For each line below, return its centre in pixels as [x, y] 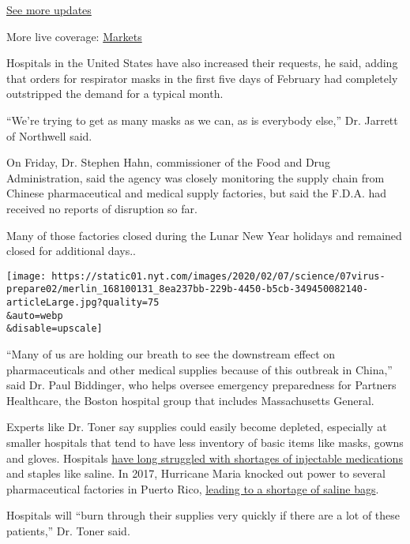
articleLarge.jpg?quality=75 [83, 303]
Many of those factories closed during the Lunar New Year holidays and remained [204, 235]
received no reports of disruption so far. [102, 208]
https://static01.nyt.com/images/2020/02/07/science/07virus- [218, 276]
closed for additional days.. [71, 251]
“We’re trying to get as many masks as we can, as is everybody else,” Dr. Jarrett [202, 120]
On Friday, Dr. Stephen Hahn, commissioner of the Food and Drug [168, 162]
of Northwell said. [49, 135]
